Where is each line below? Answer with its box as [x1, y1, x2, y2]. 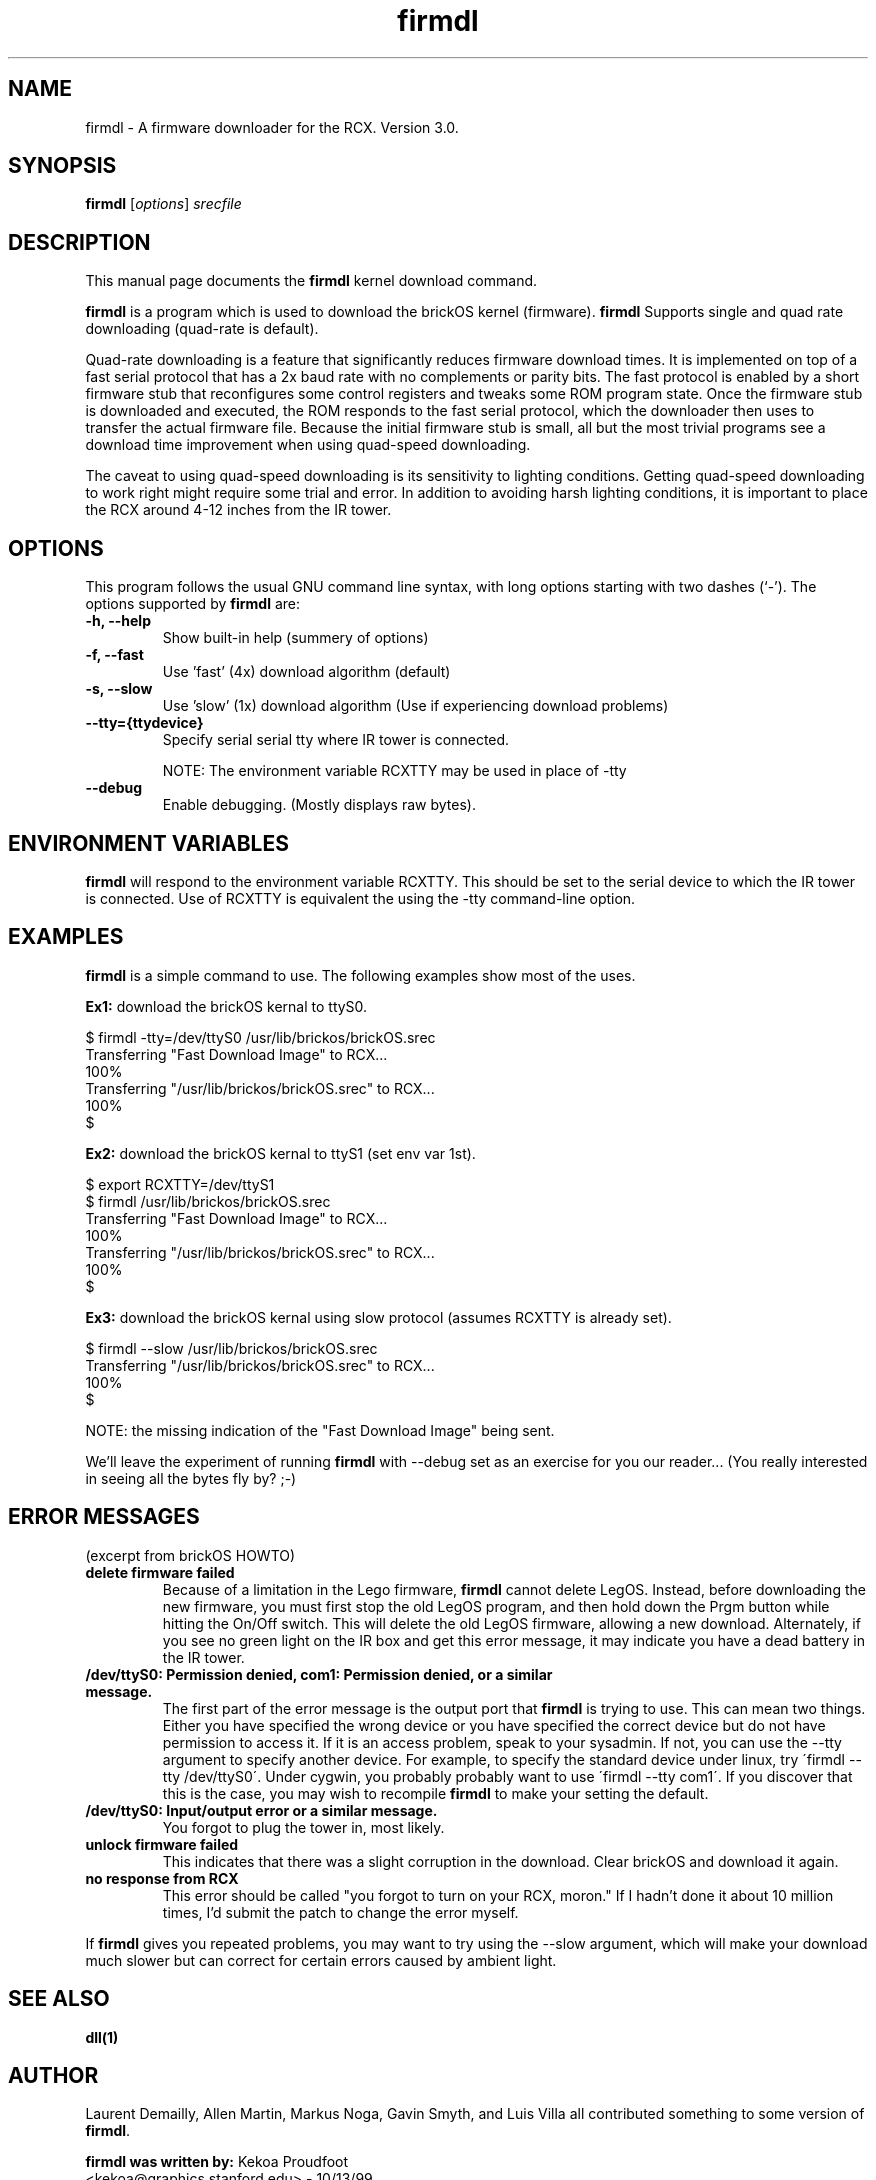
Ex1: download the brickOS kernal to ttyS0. [85, 997, 368, 1015]
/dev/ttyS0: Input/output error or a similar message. [85, 1801, 438, 1819]
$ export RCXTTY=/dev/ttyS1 [85, 1175, 275, 1193]
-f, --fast [85, 646, 144, 664]
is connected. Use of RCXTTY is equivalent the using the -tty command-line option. [85, 889, 636, 907]
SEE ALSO [8, 1986, 110, 2012]
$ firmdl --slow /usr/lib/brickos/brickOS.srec [85, 1339, 378, 1357]
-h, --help [85, 612, 151, 630]
